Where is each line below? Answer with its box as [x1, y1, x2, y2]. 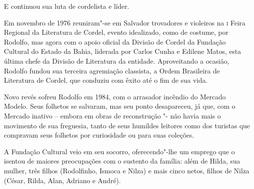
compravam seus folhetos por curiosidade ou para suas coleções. [4, 130, 194, 140]
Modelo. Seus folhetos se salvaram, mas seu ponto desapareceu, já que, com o [4, 101, 235, 111]
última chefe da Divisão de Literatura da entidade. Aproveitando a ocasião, [4, 55, 230, 66]
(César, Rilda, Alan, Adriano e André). [4, 175, 121, 185]
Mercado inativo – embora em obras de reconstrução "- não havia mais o [4, 110, 221, 120]
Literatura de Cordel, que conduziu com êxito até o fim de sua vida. [4, 75, 208, 85]
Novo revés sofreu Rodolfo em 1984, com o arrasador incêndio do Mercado [4, 91, 226, 101]
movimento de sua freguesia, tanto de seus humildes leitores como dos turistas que [4, 120, 250, 130]
